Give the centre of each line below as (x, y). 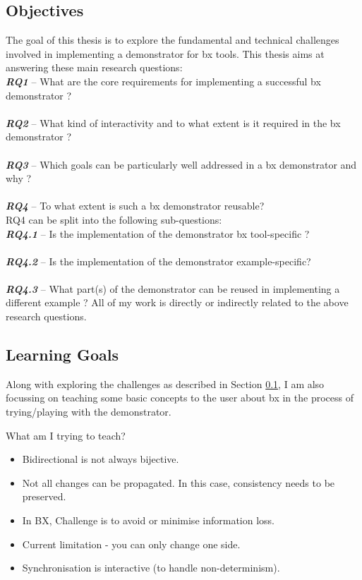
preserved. (44, 496)
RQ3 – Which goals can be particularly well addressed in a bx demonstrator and (181, 164)
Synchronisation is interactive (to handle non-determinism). (151, 568)
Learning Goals (62, 355)
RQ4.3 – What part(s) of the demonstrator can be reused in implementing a (173, 288)
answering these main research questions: (94, 67)
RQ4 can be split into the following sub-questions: (114, 219)
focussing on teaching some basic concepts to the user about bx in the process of (180, 398)
